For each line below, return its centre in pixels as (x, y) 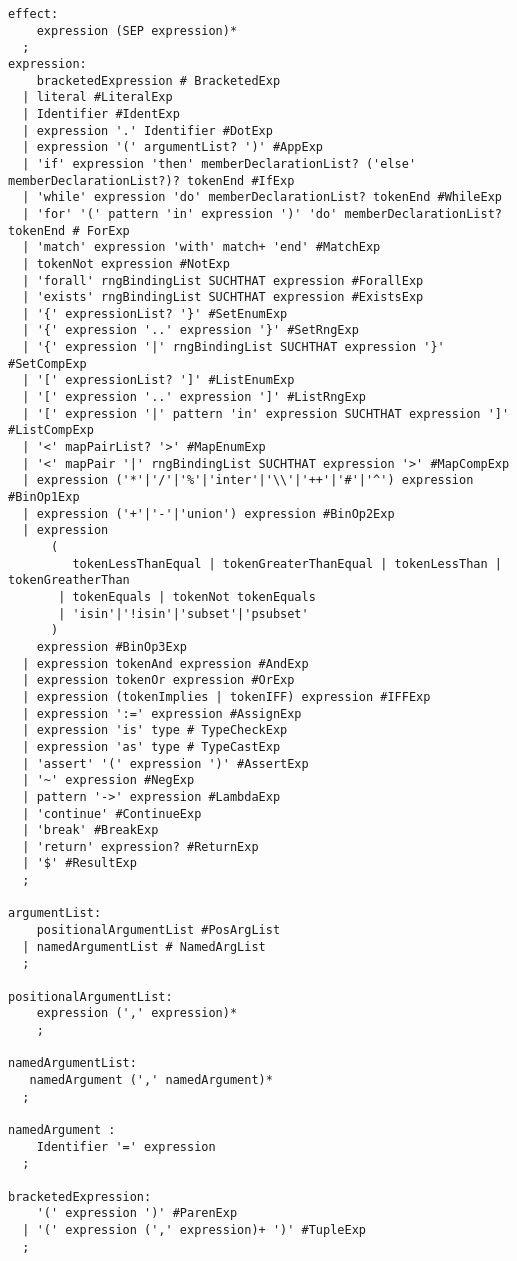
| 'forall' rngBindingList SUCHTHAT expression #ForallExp (223, 280)
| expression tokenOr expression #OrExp (158, 680)
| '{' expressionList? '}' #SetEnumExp (155, 313)
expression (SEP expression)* (137, 30)
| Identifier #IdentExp (101, 113)
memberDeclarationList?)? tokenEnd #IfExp (151, 180)
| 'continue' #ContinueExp (112, 813)
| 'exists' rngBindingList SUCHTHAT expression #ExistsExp (223, 297)
